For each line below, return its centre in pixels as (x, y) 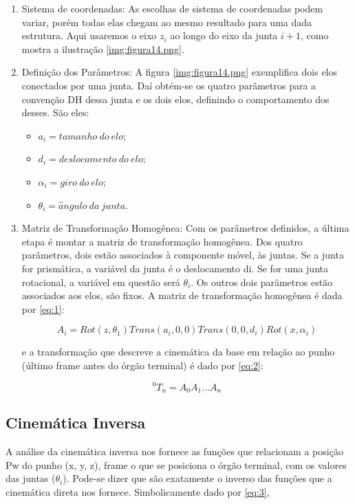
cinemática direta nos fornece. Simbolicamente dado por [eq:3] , (138, 491)
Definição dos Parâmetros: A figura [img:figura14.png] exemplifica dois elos (180, 72)
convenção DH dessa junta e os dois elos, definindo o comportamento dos (175, 99)
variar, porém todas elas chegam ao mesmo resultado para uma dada (167, 22)
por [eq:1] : (43, 308)
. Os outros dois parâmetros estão (262, 282)
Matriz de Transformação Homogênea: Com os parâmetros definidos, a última (185, 228)
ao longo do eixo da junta (224, 35)
